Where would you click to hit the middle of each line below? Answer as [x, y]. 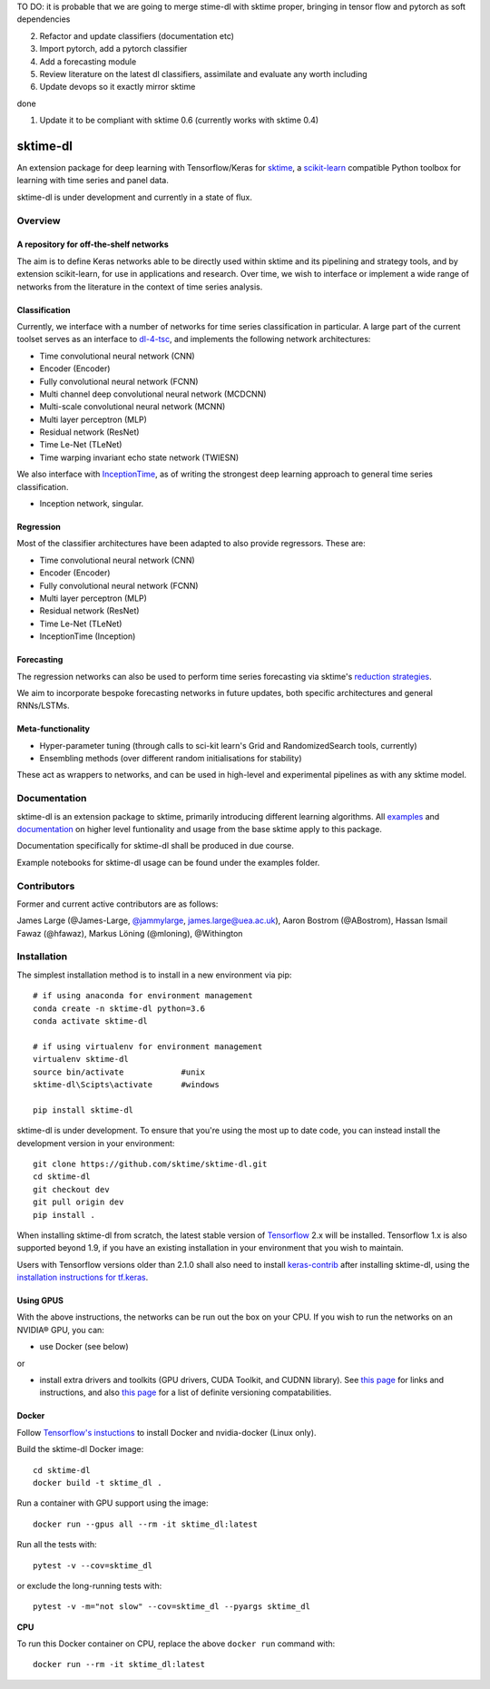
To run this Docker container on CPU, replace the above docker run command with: [176, 1644]
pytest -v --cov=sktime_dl [93, 1565]
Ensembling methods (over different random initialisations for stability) [171, 759]
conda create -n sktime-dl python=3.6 [119, 1008]
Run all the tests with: [57, 1545]
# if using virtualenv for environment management [148, 1046]
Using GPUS [40, 1301]
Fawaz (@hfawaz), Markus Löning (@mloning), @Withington [130, 933]
